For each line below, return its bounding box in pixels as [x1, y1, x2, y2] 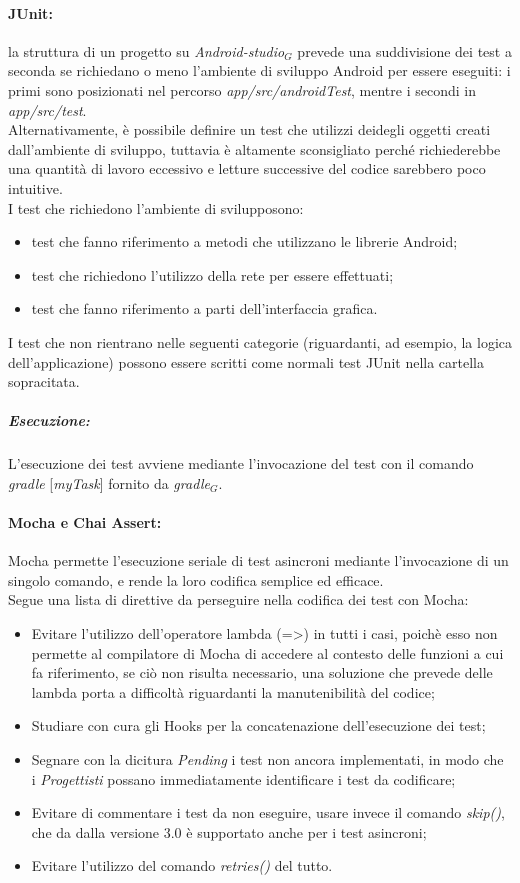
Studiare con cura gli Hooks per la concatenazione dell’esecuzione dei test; [31, 715, 486, 736]
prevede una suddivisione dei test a [297, 40, 512, 61]
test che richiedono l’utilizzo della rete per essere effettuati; [31, 264, 394, 285]
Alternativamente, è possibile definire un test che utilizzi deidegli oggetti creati [8, 119, 491, 140]
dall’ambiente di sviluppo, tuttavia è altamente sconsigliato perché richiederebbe [8, 138, 501, 159]
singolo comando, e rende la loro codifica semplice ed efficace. [8, 569, 384, 590]
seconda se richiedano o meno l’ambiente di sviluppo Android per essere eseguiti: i [8, 60, 511, 81]
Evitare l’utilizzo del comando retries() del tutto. [31, 855, 333, 876]
